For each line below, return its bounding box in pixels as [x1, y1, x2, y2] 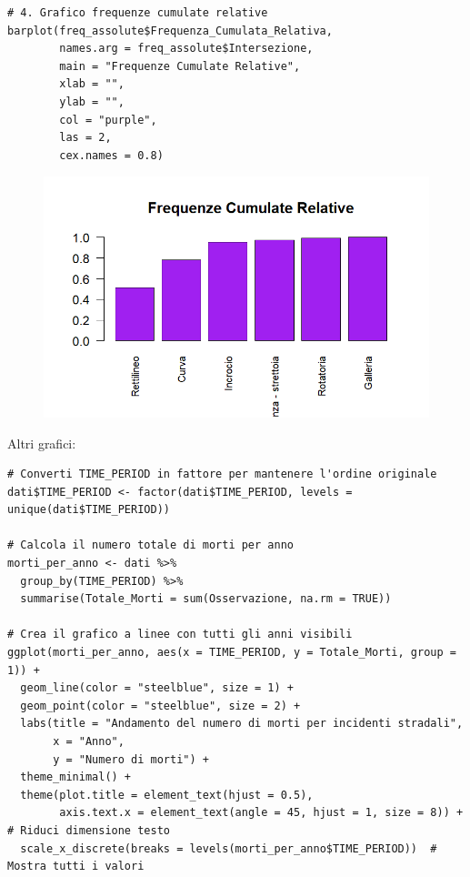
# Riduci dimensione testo [7, 823, 170, 837]
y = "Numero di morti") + [53, 752, 209, 766]
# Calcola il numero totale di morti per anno [7, 539, 294, 552]
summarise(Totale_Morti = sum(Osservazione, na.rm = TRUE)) [20, 592, 392, 606]
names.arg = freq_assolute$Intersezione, [59, 42, 314, 55]
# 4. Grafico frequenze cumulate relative [7, 6, 268, 19]
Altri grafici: [7, 433, 76, 452]
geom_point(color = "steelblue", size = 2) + [20, 699, 301, 712]
